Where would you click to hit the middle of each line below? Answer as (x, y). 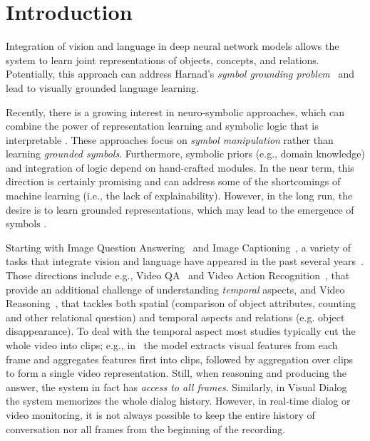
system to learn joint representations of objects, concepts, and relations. (163, 59)
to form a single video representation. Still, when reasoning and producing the (176, 373)
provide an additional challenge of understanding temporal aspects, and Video (175, 289)
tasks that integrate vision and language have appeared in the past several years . (185, 261)
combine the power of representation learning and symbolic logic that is (162, 126)
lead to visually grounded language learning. (102, 87)
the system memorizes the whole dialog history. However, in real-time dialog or (178, 401)
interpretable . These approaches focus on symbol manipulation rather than (170, 139)
